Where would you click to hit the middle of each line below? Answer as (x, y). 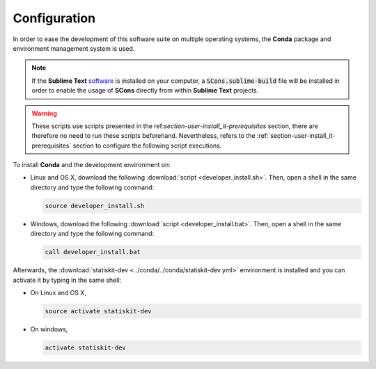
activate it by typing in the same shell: (67, 280)
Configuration (54, 18)
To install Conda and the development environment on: (92, 165)
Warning (44, 113)
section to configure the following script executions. (147, 146)
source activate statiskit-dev (99, 311)
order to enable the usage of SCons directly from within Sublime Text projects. (145, 91)
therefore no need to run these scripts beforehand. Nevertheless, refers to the (143, 136)
